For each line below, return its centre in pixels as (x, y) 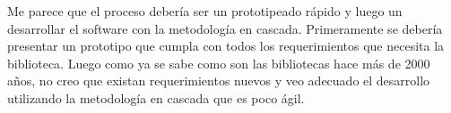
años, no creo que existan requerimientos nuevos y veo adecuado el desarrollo (219, 81)
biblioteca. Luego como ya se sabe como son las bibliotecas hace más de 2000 (219, 63)
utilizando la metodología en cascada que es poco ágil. (156, 97)
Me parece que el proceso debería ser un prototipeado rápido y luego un (205, 11)
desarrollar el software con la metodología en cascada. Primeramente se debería (225, 28)
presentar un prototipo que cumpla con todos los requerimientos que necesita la (226, 46)
